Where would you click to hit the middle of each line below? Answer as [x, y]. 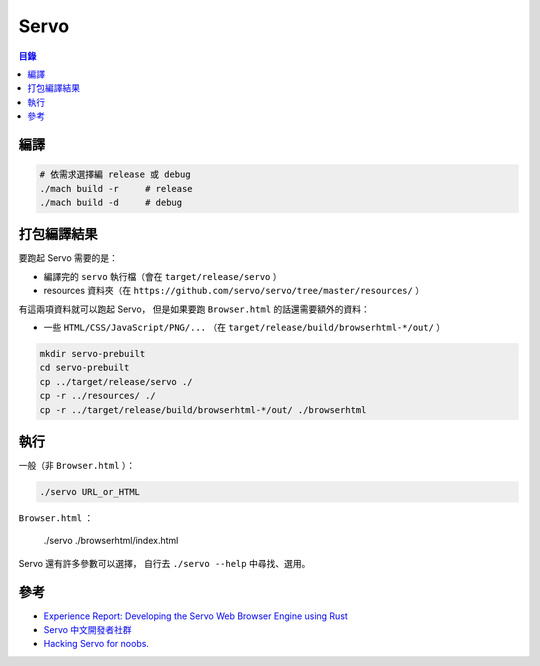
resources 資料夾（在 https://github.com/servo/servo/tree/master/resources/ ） [234, 291]
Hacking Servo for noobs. [96, 644]
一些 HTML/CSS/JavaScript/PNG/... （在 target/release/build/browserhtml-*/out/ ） [244, 327]
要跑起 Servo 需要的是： [68, 258]
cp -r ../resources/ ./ [98, 396]
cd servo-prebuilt [84, 368]
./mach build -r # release [116, 188]
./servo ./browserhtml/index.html [111, 541]
